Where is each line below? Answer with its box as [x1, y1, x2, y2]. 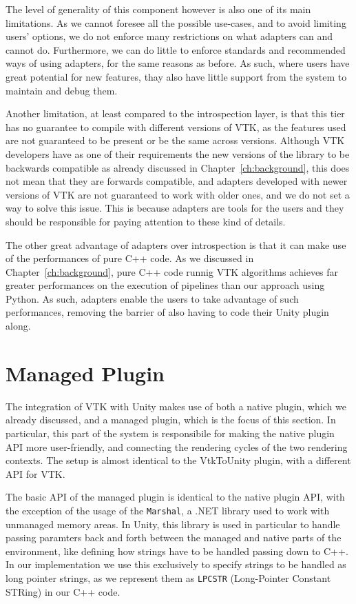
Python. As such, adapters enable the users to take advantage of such [6, 291, 299, 305]
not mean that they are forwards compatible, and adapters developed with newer [6, 174, 348, 188]
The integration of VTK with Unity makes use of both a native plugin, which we [6, 399, 346, 413]
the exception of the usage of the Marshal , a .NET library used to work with [6, 503, 330, 517]
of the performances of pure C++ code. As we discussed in [6, 251, 254, 265]
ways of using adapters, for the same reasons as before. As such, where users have [6, 56, 350, 70]
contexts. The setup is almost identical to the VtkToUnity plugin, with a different [6, 453, 351, 467]
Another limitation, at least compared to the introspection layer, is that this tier [6, 106, 345, 121]
